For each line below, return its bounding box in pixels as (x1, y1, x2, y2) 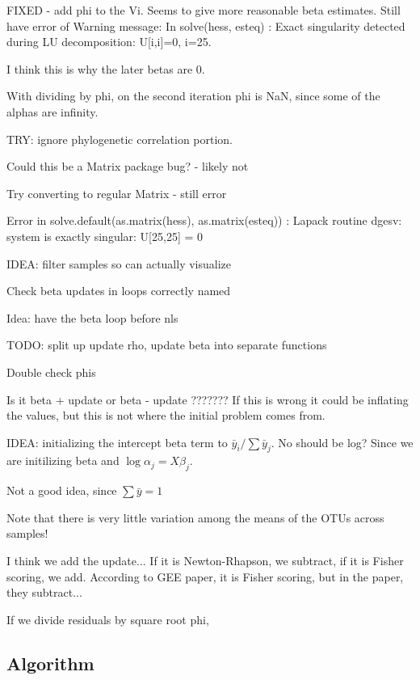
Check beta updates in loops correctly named (6, 282, 231, 299)
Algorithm (6, 650, 94, 675)
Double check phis (6, 363, 96, 380)
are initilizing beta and (6, 452, 120, 469)
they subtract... (6, 584, 82, 601)
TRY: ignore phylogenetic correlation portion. (6, 130, 233, 147)
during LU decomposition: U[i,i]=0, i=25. (6, 33, 212, 50)
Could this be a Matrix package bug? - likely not (6, 158, 249, 175)
